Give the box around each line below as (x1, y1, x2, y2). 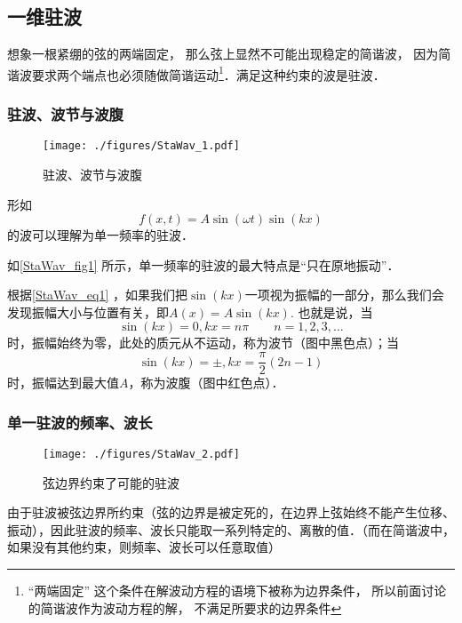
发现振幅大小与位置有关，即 (7, 302, 169, 321)
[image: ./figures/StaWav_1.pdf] (43, 140, 240, 153)
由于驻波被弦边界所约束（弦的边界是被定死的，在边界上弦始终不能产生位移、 (7, 503, 455, 522)
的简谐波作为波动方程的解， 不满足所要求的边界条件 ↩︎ (28, 598, 342, 617)
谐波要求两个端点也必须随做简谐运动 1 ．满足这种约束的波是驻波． (7, 62, 386, 84)
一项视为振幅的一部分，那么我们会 (244, 285, 444, 304)
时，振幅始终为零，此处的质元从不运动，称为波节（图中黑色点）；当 (7, 333, 399, 352)
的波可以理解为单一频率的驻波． (7, 226, 194, 244)
